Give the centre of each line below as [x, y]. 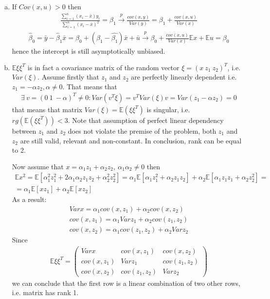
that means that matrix [47, 109]
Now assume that [38, 166]
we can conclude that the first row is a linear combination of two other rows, [126, 283]
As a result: [29, 199]
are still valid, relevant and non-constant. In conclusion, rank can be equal [131, 140]
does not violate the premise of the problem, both [142, 130]
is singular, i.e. [168, 109]
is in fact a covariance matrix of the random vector [103, 67]
